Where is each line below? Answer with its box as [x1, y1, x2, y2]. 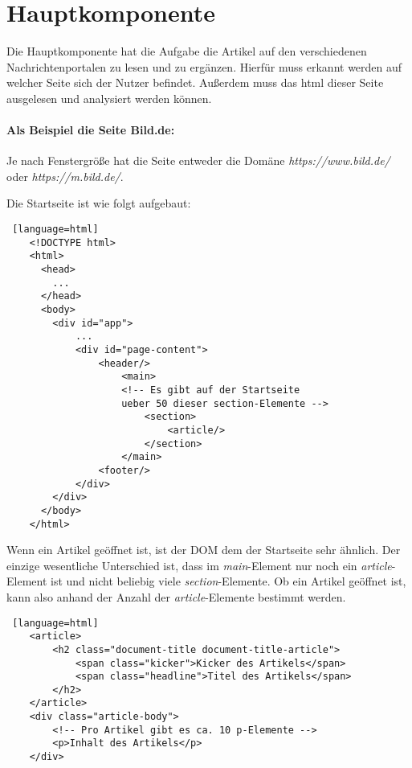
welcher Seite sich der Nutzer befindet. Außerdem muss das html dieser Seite [6, 74, 384, 91]
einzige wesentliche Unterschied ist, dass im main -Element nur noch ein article [6, 556, 392, 573]
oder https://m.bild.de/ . [6, 167, 124, 184]
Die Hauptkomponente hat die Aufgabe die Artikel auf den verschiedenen [6, 43, 367, 60]
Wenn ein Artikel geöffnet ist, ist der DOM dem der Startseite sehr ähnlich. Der [6, 541, 401, 558]
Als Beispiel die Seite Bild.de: [6, 121, 175, 138]
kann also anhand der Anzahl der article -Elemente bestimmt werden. [6, 588, 346, 605]
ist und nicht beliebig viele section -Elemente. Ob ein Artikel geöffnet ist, [51, 573, 406, 589]
